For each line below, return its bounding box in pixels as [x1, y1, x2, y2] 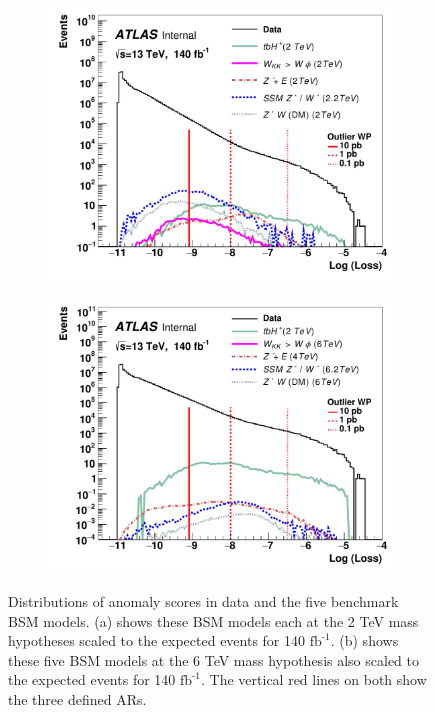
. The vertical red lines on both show [201, 669, 427, 690]
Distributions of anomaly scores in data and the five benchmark [8, 591, 399, 612]
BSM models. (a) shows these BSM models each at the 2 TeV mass [8, 610, 419, 631]
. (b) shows [330, 630, 399, 651]
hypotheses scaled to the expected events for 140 [8, 630, 306, 651]
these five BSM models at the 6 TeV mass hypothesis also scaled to [8, 649, 420, 670]
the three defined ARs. [8, 689, 147, 710]
